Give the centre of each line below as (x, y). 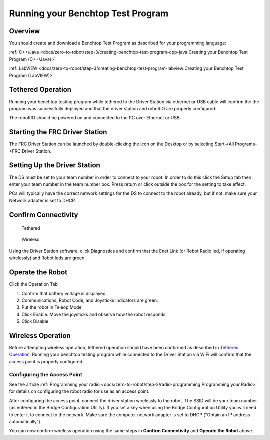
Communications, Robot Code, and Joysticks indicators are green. (90, 300)
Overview (25, 31)
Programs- (246, 144)
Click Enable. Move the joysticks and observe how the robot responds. (94, 314)
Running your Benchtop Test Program (89, 13)
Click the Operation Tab (34, 284)
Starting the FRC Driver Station (58, 132)
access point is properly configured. (46, 361)
